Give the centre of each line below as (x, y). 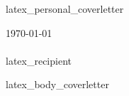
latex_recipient (39, 60)
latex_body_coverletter (57, 84)
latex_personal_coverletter (65, 9)
